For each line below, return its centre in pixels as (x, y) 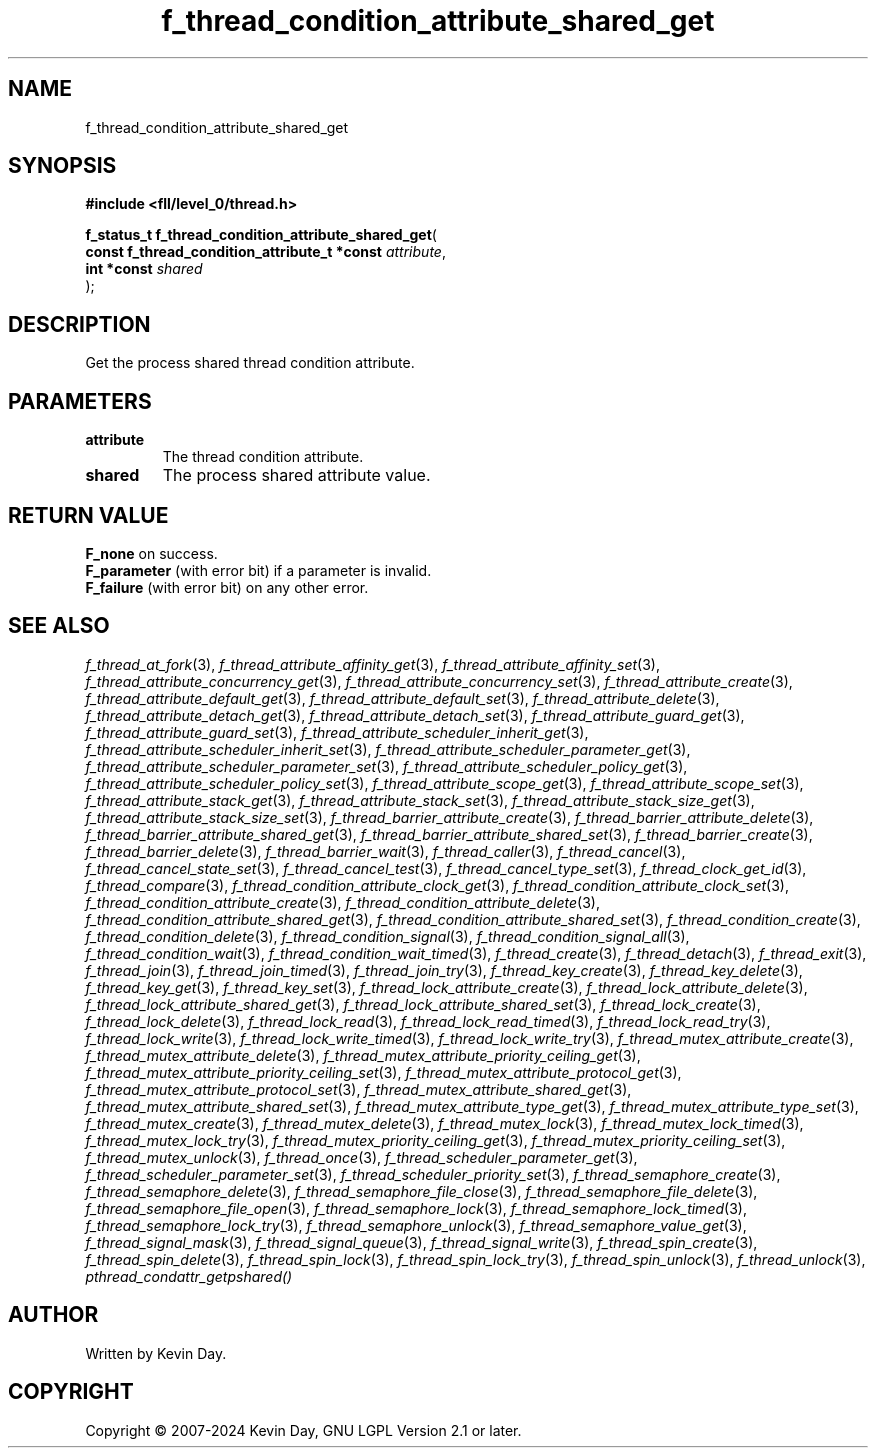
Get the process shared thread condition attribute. (250, 363)
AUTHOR (53, 1315)
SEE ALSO (59, 626)
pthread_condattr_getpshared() (189, 1276)
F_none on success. (151, 553)
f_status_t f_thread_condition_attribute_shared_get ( (261, 235)
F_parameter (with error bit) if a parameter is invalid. (258, 570)
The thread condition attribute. (263, 457)
